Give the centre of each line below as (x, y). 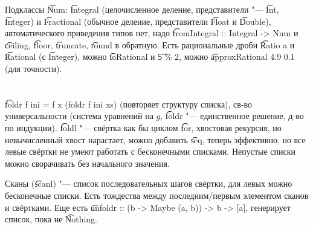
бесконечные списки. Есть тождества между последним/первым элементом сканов (157, 195)
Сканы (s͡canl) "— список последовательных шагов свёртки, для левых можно (149, 183)
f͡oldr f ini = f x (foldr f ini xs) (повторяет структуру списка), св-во (129, 104)
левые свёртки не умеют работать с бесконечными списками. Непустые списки (150, 151)
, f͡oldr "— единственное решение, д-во (232, 116)
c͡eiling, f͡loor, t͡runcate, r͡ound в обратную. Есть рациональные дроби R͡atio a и (150, 44)
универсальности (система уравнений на (79, 116)
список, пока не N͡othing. (51, 219)
